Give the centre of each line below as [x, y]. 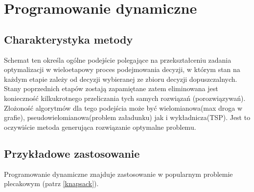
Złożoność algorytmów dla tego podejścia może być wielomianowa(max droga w [123, 108]
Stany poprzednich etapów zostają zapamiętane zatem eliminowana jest [111, 88]
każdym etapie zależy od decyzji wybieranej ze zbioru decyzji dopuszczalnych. [121, 79]
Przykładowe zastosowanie [72, 153]
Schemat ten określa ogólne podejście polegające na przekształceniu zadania [118, 60]
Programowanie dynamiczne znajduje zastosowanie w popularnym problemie [118, 174]
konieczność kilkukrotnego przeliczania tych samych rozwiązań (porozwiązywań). [125, 98]
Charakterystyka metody [69, 39]
